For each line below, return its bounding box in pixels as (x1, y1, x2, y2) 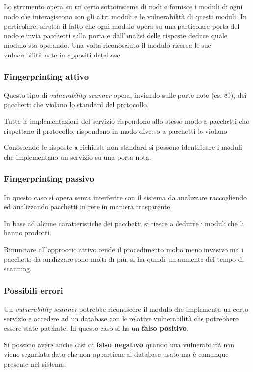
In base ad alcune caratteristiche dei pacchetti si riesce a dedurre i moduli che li (4, 218, 244, 228)
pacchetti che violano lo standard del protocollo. (4, 99, 149, 110)
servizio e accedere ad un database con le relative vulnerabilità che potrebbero (4, 313, 239, 323)
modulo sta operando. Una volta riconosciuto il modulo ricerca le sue (4, 40, 211, 50)
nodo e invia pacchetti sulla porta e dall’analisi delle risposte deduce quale (4, 30, 228, 40)
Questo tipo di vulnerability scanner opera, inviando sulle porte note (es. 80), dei (4, 89, 247, 100)
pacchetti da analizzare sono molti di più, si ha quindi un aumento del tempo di (4, 254, 244, 264)
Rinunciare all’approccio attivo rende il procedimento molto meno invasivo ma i (4, 244, 244, 254)
